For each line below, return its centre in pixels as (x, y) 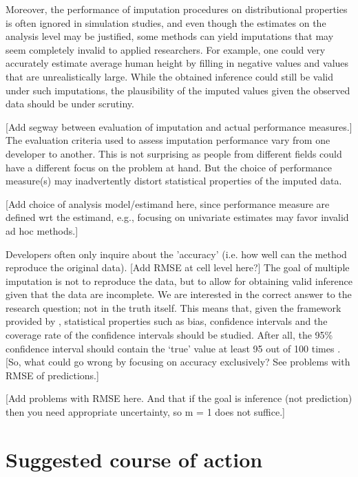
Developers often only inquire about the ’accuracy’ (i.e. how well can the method (176, 254)
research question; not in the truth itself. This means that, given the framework (173, 307)
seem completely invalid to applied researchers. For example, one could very (166, 49)
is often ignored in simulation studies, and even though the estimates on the (166, 22)
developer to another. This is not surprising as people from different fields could (174, 153)
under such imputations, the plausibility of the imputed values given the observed (178, 90)
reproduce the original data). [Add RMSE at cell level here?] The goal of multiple (178, 267)
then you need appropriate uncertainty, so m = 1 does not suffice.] (145, 412)
